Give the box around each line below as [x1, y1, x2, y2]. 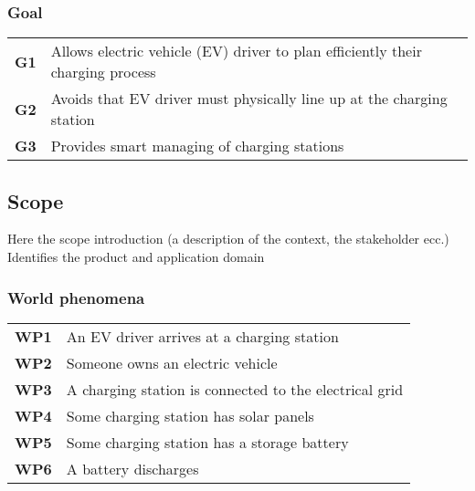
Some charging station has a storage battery [66, 431, 349, 453]
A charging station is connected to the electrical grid [66, 378, 404, 400]
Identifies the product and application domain [7, 247, 265, 266]
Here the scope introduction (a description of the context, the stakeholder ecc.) [7, 229, 449, 248]
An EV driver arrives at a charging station [66, 325, 339, 347]
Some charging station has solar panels [66, 404, 314, 426]
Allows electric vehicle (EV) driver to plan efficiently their [50, 40, 422, 62]
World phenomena [7, 286, 145, 308]
